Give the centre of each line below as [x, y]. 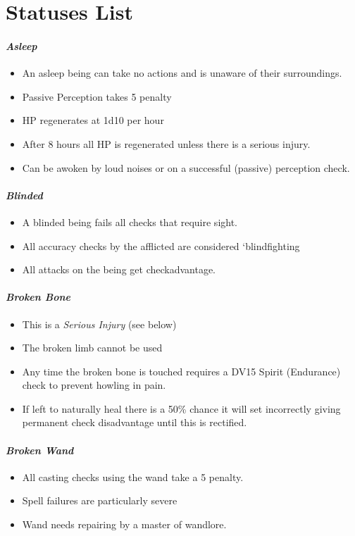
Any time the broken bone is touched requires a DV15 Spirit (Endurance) [181, 371]
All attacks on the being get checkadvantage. [119, 269]
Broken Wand [40, 450]
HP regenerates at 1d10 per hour [93, 120]
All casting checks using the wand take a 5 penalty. [133, 476]
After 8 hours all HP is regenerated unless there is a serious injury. [166, 143]
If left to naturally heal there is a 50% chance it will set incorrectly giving [181, 408]
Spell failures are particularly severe [100, 500]
